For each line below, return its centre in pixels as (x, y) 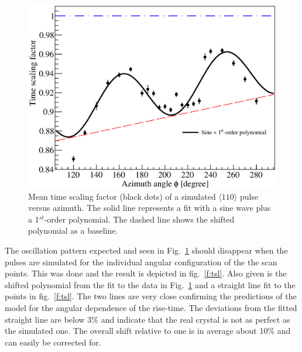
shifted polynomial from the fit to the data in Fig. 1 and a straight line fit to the (150, 284)
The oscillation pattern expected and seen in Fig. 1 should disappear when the (146, 250)
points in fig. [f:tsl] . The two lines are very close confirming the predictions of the (151, 296)
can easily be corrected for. (53, 342)
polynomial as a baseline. (73, 230)
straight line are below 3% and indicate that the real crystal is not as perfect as (147, 319)
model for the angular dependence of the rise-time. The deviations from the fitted (151, 307)
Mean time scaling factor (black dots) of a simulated (122, 196)
